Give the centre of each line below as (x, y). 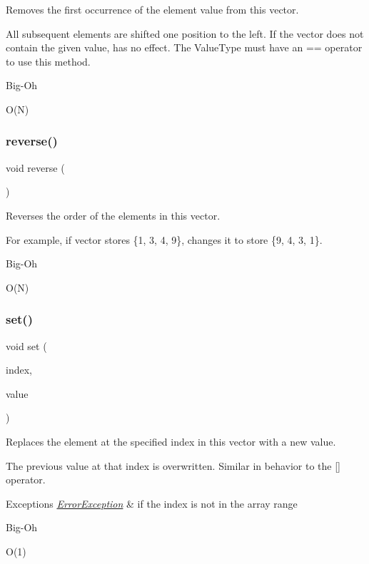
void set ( (26, 345)
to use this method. (48, 61)
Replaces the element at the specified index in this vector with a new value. (171, 441)
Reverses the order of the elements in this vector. (113, 215)
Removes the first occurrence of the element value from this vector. (152, 9)
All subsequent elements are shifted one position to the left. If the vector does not (185, 33)
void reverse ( (35, 167)
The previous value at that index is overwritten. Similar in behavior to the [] (173, 465)
